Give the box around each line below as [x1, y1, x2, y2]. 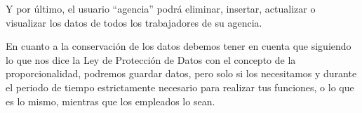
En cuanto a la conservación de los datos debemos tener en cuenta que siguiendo [6, 39, 351, 53]
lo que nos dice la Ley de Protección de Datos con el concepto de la [6, 52, 296, 67]
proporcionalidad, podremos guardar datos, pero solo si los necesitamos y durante [6, 66, 357, 81]
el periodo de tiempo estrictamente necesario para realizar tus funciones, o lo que [6, 79, 354, 94]
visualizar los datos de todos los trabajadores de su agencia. [6, 15, 262, 29]
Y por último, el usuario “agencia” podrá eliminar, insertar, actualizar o [6, 1, 316, 15]
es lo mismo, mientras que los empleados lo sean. [6, 93, 215, 108]
